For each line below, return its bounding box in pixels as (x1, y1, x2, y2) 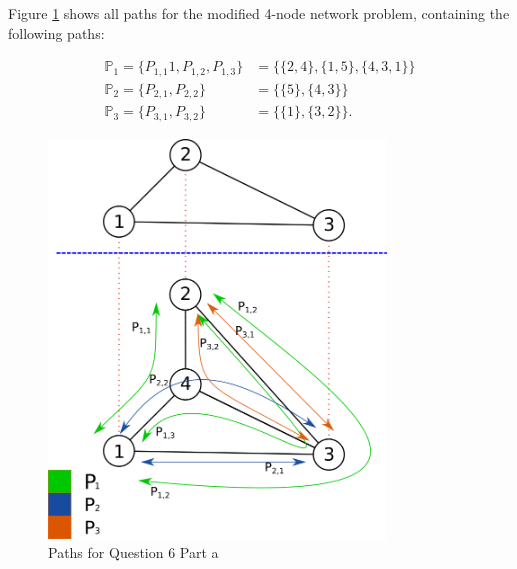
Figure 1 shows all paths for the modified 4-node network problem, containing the (8, 3, 510, 23)
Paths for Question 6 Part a (48, 542, 219, 563)
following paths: (8, 22, 105, 43)
